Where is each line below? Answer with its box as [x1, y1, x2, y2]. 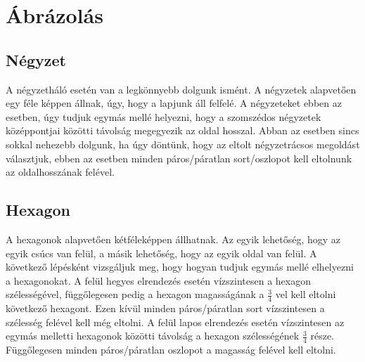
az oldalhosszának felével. [6, 164, 115, 179]
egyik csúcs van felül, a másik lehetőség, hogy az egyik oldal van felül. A [6, 245, 317, 260]
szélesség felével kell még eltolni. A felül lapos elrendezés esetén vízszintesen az [6, 314, 345, 329]
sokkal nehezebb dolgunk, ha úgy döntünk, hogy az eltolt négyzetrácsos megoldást [6, 136, 360, 151]
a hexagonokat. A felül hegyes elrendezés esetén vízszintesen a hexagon [6, 273, 311, 287]
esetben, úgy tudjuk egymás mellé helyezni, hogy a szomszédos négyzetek [6, 109, 321, 124]
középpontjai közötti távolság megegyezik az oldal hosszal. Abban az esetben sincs [6, 123, 359, 138]
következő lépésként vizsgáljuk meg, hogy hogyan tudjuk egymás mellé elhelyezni [6, 259, 354, 274]
